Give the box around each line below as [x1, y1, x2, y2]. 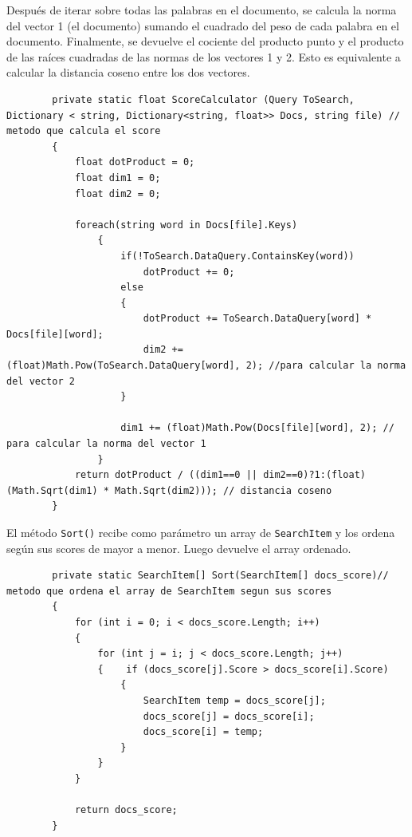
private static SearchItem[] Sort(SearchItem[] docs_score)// [52, 570, 389, 582]
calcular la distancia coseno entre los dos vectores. [6, 64, 250, 81]
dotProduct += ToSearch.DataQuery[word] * [143, 313, 372, 325]
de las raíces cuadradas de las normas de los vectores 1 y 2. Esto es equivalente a [6, 48, 401, 65]
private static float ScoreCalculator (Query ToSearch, [52, 93, 355, 105]
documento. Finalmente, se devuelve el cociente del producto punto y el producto [6, 33, 404, 49]
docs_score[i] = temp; [143, 726, 264, 738]
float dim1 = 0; [74, 172, 161, 184]
